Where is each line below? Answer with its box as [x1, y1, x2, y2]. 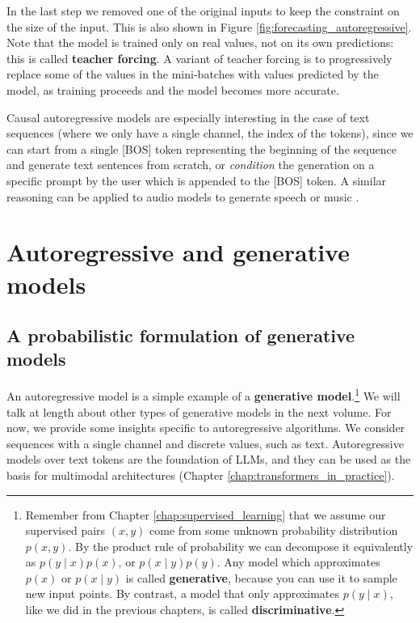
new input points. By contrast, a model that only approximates [25, 585, 340, 602]
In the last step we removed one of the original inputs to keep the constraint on [6, 2, 400, 19]
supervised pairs [25, 522, 106, 539]
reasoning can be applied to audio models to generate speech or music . [6, 188, 359, 205]
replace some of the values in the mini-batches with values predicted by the [6, 66, 379, 83]
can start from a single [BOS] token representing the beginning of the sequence [6, 140, 397, 157]
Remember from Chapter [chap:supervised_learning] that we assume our [25, 506, 386, 523]
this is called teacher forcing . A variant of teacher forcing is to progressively [6, 49, 393, 66]
